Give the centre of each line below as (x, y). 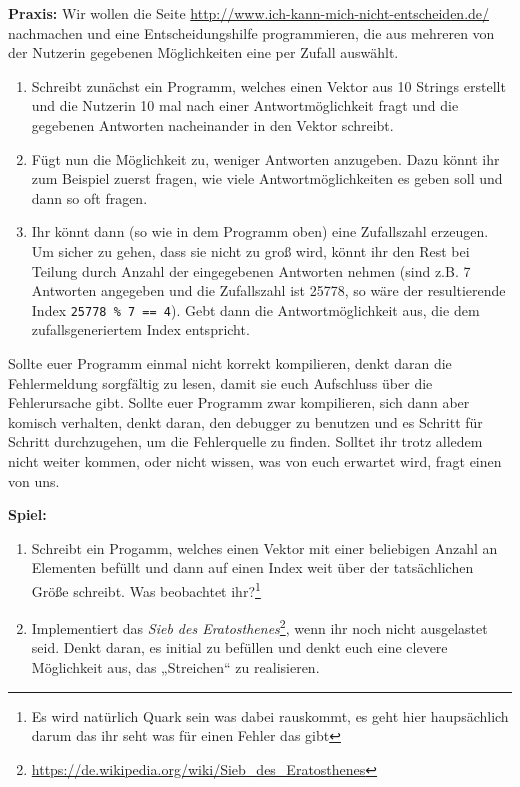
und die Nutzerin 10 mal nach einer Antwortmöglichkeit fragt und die (245, 105)
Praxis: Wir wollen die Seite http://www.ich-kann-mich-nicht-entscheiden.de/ (249, 13)
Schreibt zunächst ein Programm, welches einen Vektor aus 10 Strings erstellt (268, 85)
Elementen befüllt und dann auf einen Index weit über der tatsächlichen (252, 567)
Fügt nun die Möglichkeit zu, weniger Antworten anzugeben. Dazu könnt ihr (265, 158)
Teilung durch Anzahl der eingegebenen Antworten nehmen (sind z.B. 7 (251, 270)
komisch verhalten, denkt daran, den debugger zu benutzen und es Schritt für (245, 421)
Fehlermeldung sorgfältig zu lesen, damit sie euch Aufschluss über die (220, 382)
